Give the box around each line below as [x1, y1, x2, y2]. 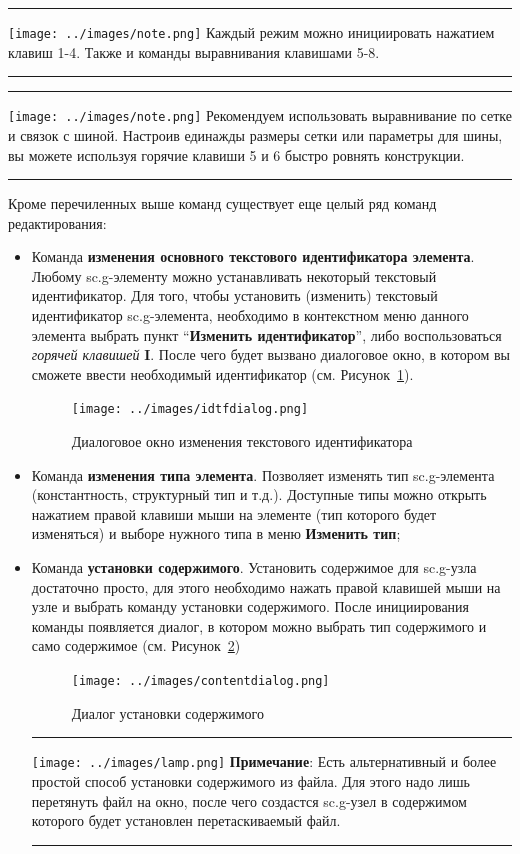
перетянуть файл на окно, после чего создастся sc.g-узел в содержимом [31, 790, 467, 811]
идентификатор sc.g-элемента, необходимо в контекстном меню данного [31, 305, 469, 326]
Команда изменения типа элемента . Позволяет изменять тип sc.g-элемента [31, 464, 495, 485]
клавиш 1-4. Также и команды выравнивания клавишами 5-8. [8, 41, 380, 62]
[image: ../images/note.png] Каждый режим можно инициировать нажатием [8, 22, 495, 42]
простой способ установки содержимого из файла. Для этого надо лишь [31, 770, 470, 791]
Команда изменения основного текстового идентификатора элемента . [31, 246, 475, 267]
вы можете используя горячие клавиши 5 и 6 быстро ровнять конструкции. [8, 144, 465, 165]
